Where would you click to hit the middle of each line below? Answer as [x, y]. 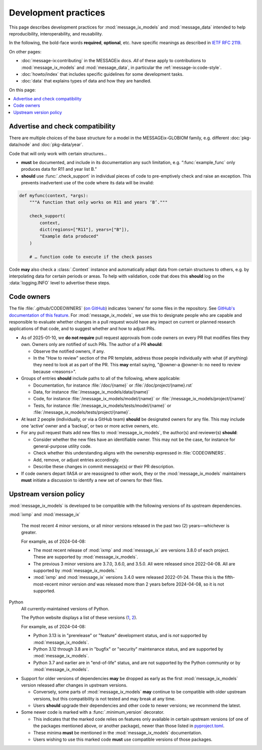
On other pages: [25, 51]
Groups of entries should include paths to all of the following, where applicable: [101, 378]
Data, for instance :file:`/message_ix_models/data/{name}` [91, 392]
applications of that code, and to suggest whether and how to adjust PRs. [82, 329]
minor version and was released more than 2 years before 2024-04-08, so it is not [141, 584]
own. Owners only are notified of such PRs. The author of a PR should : [92, 344]
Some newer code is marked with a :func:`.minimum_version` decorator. [93, 712]
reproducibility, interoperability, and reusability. [56, 33]
